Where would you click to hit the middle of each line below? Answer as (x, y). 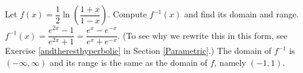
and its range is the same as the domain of (129, 62)
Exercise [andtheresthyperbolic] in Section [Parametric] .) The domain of (138, 51)
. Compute (127, 14)
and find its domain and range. (241, 14)
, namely (230, 62)
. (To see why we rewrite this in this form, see (203, 35)
